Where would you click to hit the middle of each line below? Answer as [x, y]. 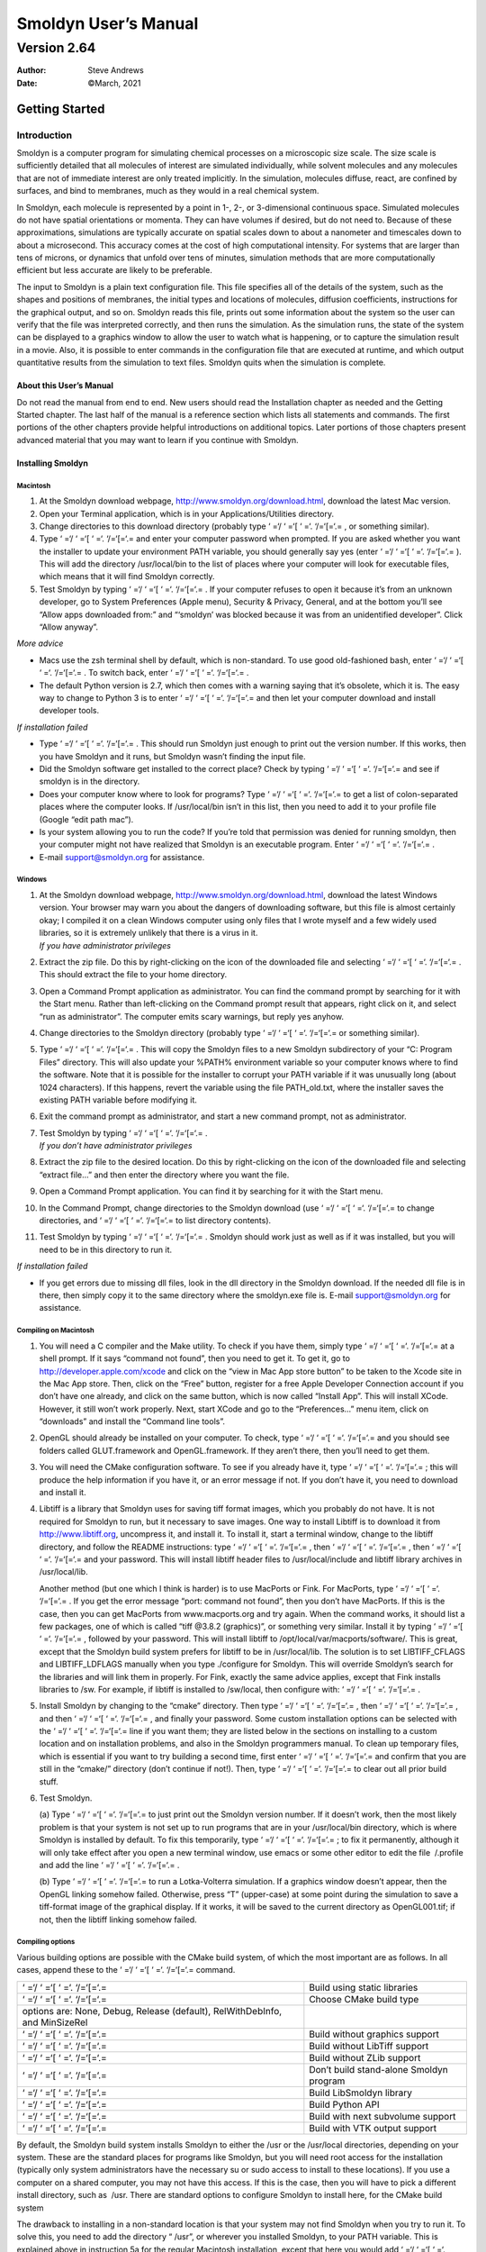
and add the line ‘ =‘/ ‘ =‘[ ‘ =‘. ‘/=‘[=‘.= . [109, 1865]
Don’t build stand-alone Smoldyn [379, 2069]
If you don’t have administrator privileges [116, 1146]
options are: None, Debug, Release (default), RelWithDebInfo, [152, 2011]
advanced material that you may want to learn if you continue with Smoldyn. [157, 440]
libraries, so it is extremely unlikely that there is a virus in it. [148, 933]
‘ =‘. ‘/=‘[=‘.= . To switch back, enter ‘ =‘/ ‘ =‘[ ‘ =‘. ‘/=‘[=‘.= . [144, 673]
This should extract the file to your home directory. [133, 975]
